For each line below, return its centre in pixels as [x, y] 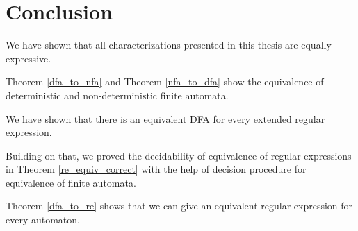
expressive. [29, 58]
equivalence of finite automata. [71, 182]
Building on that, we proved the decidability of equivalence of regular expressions [179, 155]
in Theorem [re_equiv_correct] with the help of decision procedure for [156, 169]
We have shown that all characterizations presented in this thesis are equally [169, 45]
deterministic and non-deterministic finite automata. [117, 95]
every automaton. [43, 220]
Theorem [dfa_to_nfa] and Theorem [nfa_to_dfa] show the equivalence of [165, 82]
